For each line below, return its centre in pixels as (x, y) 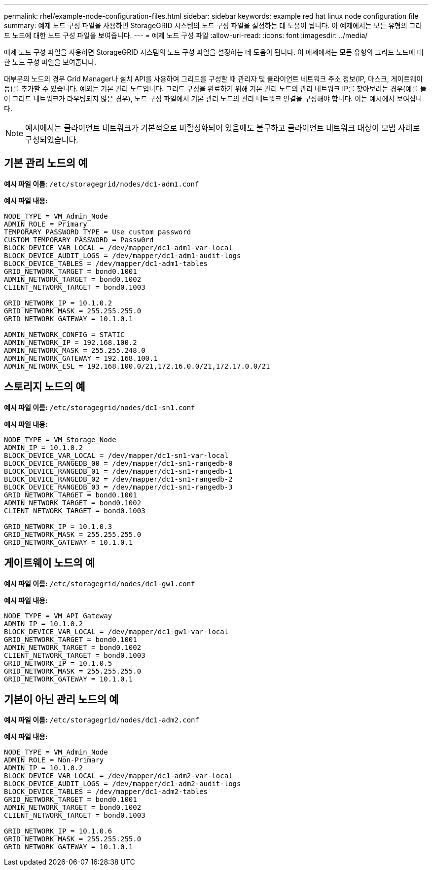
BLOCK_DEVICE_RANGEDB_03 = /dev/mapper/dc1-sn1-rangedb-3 (118, 487)
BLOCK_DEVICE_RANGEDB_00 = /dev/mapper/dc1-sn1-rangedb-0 (118, 463)
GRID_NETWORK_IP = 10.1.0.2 (58, 303)
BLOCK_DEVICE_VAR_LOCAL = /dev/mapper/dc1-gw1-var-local (116, 631)
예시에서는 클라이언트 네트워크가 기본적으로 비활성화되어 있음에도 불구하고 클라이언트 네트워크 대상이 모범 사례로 (223, 128)
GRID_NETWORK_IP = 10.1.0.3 (58, 526)
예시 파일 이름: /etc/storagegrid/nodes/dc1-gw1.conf (100, 583)
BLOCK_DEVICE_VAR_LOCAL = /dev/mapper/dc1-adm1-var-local (118, 247)
